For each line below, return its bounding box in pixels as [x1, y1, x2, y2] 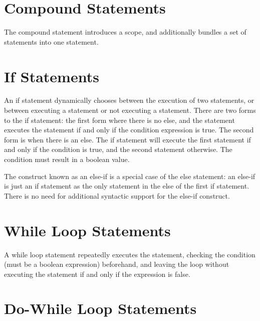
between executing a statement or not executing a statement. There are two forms [4, 105, 256, 115]
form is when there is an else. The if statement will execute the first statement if [4, 134, 251, 144]
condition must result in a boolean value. [4, 154, 130, 164]
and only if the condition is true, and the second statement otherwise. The [4, 144, 232, 154]
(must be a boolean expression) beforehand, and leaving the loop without [4, 259, 229, 269]
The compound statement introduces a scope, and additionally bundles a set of [4, 27, 246, 37]
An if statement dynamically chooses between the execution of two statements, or [4, 95, 254, 105]
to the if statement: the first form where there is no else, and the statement [4, 114, 235, 125]
